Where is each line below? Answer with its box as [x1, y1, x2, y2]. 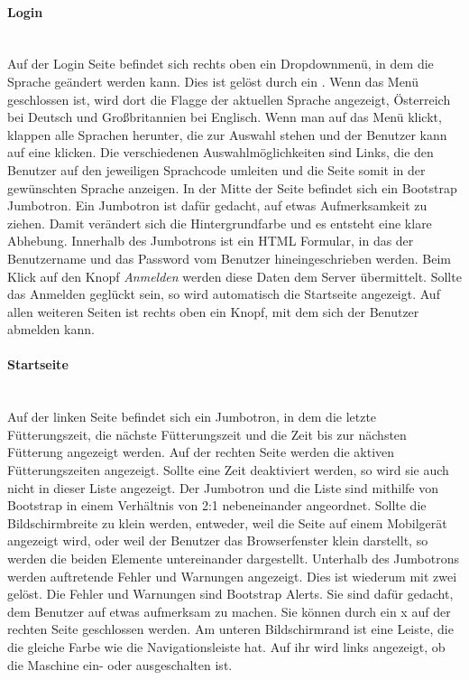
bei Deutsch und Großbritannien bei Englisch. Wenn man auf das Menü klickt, [7, 107, 442, 126]
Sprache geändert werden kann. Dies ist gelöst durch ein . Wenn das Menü [7, 71, 419, 90]
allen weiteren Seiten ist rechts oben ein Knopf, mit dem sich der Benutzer [7, 302, 419, 321]
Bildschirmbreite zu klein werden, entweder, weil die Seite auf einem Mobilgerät [7, 513, 447, 532]
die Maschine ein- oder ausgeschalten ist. [7, 655, 233, 674]
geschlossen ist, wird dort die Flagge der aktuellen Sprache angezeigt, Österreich [7, 89, 451, 108]
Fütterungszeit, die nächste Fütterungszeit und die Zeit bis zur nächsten [7, 424, 407, 443]
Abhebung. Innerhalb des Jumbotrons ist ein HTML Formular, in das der [7, 231, 414, 250]
